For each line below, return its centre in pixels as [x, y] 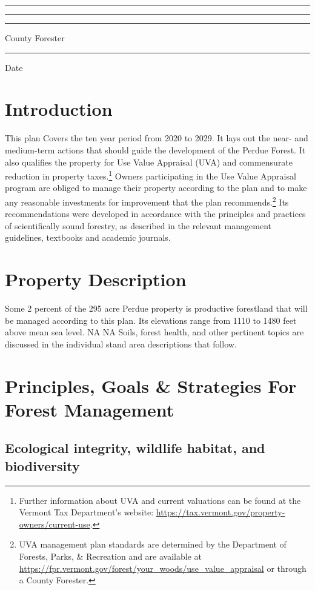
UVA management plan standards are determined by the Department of [153, 544]
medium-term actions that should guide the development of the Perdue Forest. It [155, 149]
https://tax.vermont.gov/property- [220, 512]
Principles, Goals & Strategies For [151, 385]
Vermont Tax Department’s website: [86, 512]
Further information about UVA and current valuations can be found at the [160, 500]
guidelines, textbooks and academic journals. [88, 237]
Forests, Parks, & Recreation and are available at [110, 556]
